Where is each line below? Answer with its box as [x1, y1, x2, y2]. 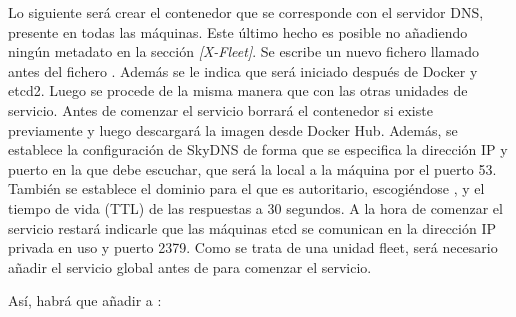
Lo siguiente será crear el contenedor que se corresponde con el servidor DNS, [8, 2, 484, 22]
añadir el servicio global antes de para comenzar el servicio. [8, 256, 372, 277]
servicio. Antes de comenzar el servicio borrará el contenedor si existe [8, 99, 433, 120]
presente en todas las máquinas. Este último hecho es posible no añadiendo [8, 21, 468, 42]
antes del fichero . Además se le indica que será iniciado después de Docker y [8, 60, 478, 81]
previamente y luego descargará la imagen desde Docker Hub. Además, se [8, 119, 458, 140]
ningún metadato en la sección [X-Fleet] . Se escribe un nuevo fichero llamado [8, 41, 480, 62]
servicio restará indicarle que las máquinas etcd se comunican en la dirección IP [8, 217, 497, 238]
